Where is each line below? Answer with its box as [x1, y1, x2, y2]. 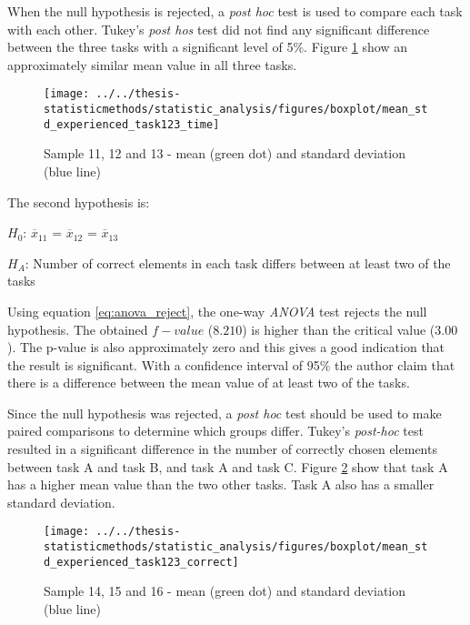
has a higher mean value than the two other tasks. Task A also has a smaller [7, 475, 435, 494]
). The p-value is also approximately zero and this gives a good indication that [7, 338, 445, 357]
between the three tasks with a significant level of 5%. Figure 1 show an [7, 37, 407, 56]
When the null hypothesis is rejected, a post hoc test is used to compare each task [7, 2, 463, 20]
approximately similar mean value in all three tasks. [7, 55, 297, 74]
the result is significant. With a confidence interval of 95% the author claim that [7, 355, 455, 374]
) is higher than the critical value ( [242, 319, 435, 338]
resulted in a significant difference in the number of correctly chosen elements [7, 439, 437, 459]
